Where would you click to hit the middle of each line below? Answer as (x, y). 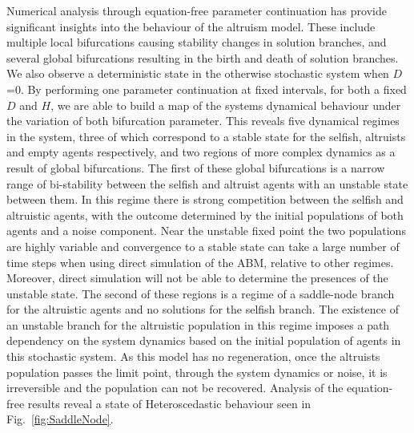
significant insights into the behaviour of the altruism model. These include (191, 26)
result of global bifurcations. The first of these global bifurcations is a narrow (196, 167)
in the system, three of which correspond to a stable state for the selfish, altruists (206, 136)
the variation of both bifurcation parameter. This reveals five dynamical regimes (203, 121)
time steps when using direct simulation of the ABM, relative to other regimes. (200, 262)
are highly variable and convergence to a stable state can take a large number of (203, 246)
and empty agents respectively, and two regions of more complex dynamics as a (201, 152)
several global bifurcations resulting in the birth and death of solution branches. (203, 57)
